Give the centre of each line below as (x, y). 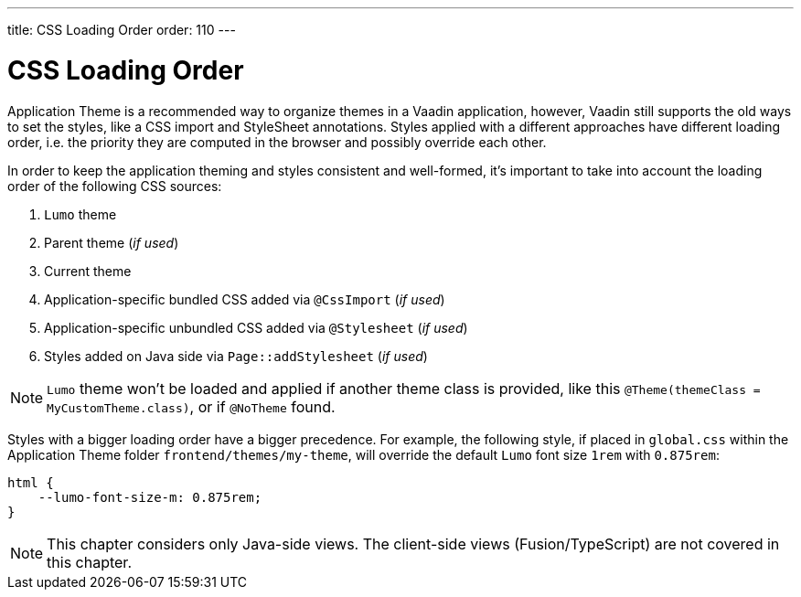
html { (31, 482)
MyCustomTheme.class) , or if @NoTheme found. (191, 406)
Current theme (88, 271)
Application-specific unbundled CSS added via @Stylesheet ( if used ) (256, 327)
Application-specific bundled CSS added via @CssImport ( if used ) (245, 299)
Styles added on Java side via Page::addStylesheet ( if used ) (236, 356)
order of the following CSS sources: (115, 186)
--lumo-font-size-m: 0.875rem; (150, 497)
